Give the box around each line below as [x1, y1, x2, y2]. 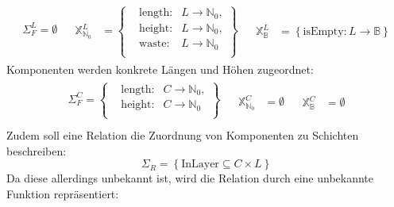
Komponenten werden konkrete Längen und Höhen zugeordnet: [6, 61, 314, 78]
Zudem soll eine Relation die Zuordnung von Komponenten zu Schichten [6, 127, 359, 144]
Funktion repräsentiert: [6, 186, 119, 202]
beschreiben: [6, 142, 67, 159]
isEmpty [303, 26, 344, 38]
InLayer [181, 159, 219, 171]
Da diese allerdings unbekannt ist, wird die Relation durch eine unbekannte [6, 170, 373, 186]
